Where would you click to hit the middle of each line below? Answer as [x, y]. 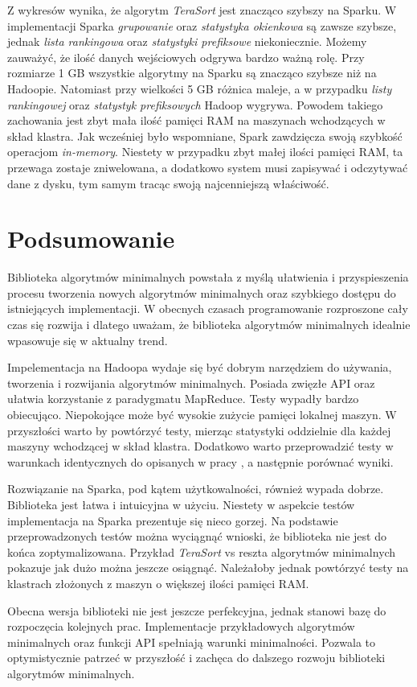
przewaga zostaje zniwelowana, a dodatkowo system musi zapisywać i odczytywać [208, 167]
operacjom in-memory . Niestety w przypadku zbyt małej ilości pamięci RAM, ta [205, 152]
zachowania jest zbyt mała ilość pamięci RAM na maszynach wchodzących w [196, 120]
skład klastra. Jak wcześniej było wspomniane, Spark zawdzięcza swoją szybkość [205, 136]
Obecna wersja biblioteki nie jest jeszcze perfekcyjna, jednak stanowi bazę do [197, 610]
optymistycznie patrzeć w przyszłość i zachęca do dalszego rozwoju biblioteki [196, 658]
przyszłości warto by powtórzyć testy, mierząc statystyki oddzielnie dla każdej [199, 430]
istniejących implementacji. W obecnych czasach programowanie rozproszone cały [208, 309]
